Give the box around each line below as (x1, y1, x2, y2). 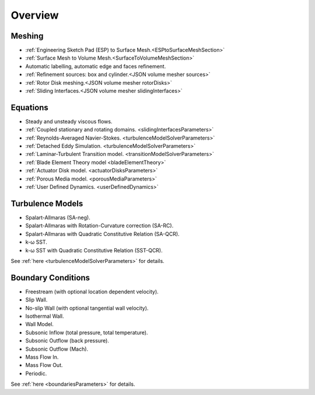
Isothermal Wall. (25, 313, 64, 320)
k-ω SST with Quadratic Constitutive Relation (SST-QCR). (25, 247, 163, 254)
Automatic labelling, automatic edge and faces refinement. (25, 63, 166, 70)
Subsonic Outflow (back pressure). (25, 337, 109, 344)
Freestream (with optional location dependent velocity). (25, 288, 159, 295)
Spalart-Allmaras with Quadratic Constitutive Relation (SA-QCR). (25, 230, 180, 237)
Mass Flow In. (25, 354, 59, 361)
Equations (10, 102, 49, 112)
